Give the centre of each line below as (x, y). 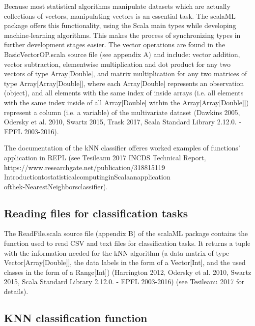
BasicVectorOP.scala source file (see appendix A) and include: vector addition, (122, 54)
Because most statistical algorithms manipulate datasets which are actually (117, 6)
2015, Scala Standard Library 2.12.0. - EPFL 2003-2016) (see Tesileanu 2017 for (124, 282)
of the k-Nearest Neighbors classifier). (56, 186)
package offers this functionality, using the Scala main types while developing (120, 25)
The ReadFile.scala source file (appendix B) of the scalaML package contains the (126, 233)
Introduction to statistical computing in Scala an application (87, 177)
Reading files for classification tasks (96, 213)
